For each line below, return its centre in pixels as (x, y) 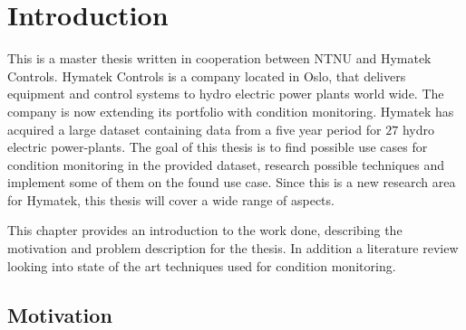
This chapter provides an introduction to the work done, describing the (205, 230)
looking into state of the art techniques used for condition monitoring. (202, 265)
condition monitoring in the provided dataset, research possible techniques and (226, 164)
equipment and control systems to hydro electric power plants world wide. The (226, 94)
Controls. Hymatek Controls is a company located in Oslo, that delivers (207, 75)
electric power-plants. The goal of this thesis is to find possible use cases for (218, 147)
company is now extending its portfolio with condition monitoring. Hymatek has (231, 111)
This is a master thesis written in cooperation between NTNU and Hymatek (219, 58)
